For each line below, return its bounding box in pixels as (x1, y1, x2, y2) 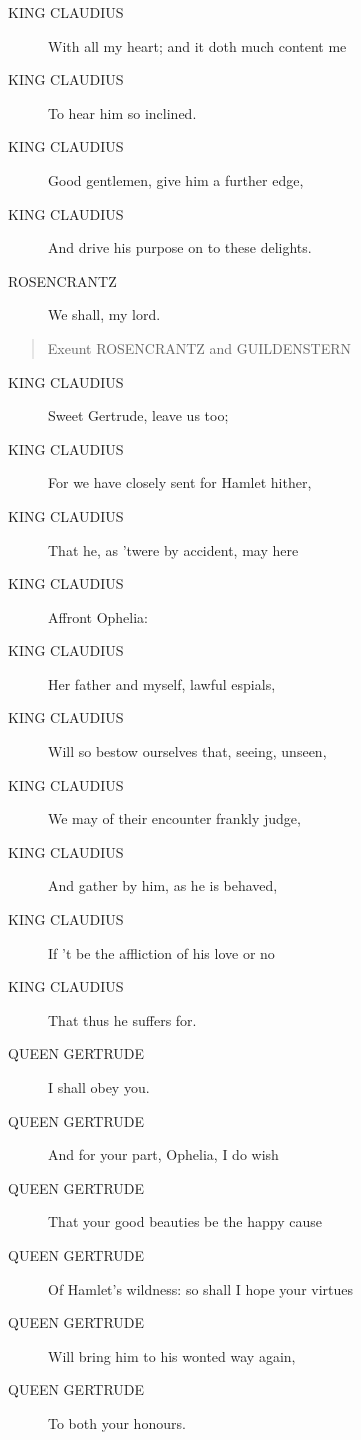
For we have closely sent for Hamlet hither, (48, 472, 312, 493)
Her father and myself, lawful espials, (48, 673, 276, 694)
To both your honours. (48, 1412, 186, 1433)
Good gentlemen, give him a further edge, (48, 169, 304, 190)
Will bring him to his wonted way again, (48, 1345, 296, 1366)
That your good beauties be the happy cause (48, 1211, 322, 1232)
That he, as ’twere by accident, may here (48, 539, 299, 560)
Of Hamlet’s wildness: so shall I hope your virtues (48, 1278, 354, 1299)
